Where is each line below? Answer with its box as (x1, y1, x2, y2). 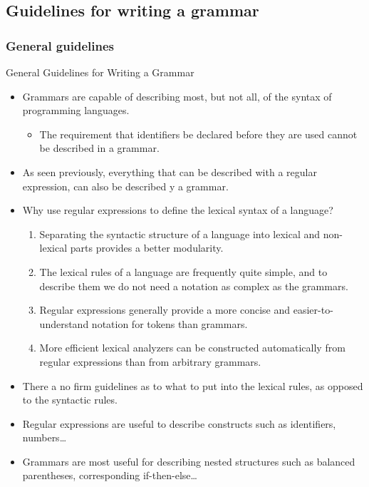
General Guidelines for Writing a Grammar (6, 65, 194, 79)
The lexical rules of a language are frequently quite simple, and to (39, 264, 328, 279)
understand (39, 316, 89, 331)
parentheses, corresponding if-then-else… (22, 468, 197, 483)
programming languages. (22, 103, 130, 118)
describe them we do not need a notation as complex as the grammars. (39, 278, 348, 293)
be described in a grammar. (39, 140, 160, 155)
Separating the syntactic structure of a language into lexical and (39, 226, 321, 241)
